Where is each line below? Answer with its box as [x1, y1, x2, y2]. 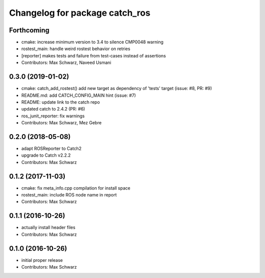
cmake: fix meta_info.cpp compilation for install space [21, 185, 131, 191]
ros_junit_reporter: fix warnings [21, 113, 85, 119]
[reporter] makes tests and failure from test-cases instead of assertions [21, 53, 166, 58]
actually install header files [21, 224, 76, 230]
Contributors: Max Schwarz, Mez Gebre [21, 120, 102, 126]
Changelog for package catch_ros [9, 7, 151, 18]
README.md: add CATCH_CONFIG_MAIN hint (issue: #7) [21, 92, 136, 98]
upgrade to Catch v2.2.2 [21, 152, 71, 158]
